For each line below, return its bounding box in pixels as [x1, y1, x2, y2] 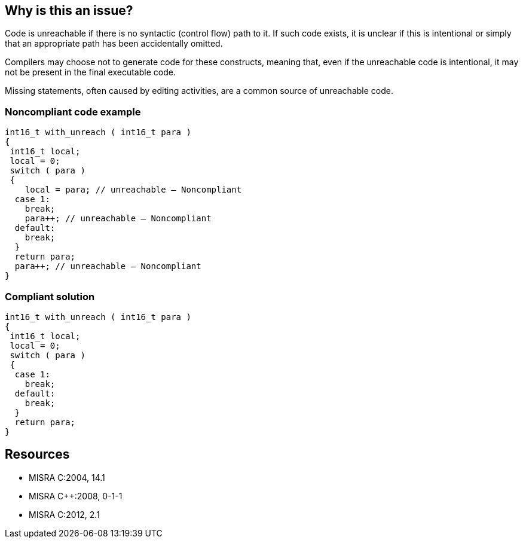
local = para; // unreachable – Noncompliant [25, 185, 242, 195]
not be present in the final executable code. [5, 67, 176, 78]
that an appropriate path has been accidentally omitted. [5, 38, 223, 49]
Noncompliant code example [5, 105, 141, 118]
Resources [5, 447, 70, 462]
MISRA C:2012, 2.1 [29, 509, 100, 520]
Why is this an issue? [5, 3, 133, 18]
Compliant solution [5, 290, 95, 303]
